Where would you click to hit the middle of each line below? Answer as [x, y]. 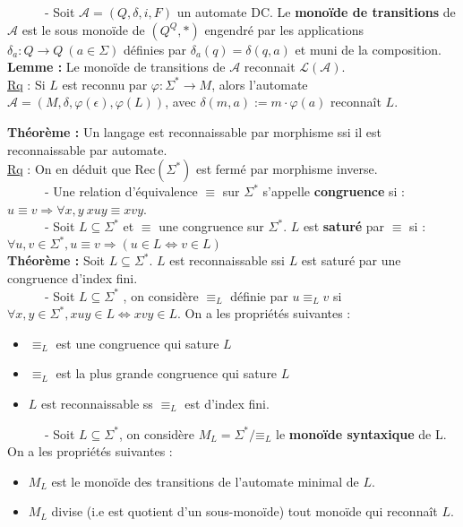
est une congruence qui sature [137, 343]
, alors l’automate [260, 84]
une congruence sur [211, 226]
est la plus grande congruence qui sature [167, 373]
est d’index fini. [227, 403]
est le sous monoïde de [83, 29]
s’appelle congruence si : [334, 191]
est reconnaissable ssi [227, 260]
